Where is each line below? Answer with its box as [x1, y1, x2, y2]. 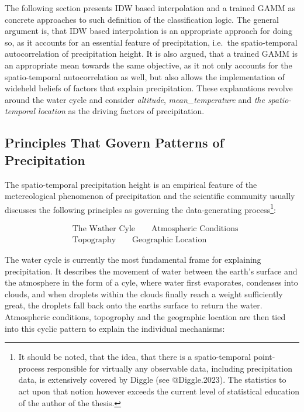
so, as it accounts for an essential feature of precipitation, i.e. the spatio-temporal [5, 36, 298, 48]
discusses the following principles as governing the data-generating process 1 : [5, 201, 276, 215]
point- [253, 351, 275, 363]
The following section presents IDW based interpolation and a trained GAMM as [5, 2, 296, 13]
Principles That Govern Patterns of [5, 133, 224, 152]
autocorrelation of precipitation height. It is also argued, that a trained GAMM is [5, 47, 298, 60]
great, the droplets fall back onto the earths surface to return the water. [5, 299, 262, 311]
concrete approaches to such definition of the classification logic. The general [5, 13, 279, 25]
